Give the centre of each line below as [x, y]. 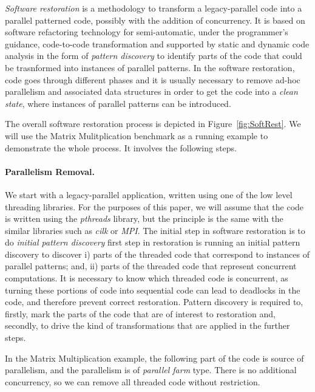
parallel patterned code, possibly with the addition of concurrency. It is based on [155, 20]
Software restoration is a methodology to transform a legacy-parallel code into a [154, 8]
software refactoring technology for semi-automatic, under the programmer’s [147, 32]
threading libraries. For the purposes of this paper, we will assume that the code [154, 206]
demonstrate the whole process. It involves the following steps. [121, 147]
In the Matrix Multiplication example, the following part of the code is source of [154, 358]
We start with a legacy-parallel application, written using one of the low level [149, 194]
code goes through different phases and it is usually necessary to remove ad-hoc [153, 79]
